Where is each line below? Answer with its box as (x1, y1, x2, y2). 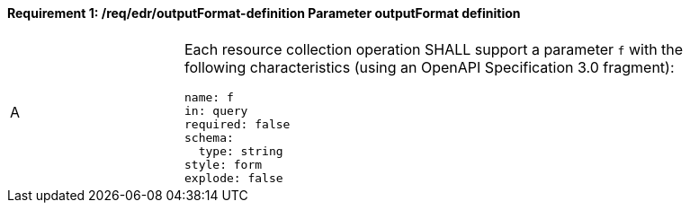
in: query (184, 103, 248, 118)
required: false (184, 117, 291, 131)
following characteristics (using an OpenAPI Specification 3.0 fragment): (184, 57, 675, 76)
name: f (184, 90, 234, 104)
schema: (184, 130, 234, 144)
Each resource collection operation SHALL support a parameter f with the (184, 39, 684, 58)
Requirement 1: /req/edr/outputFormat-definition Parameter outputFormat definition (7, 5, 521, 21)
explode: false (184, 171, 283, 185)
